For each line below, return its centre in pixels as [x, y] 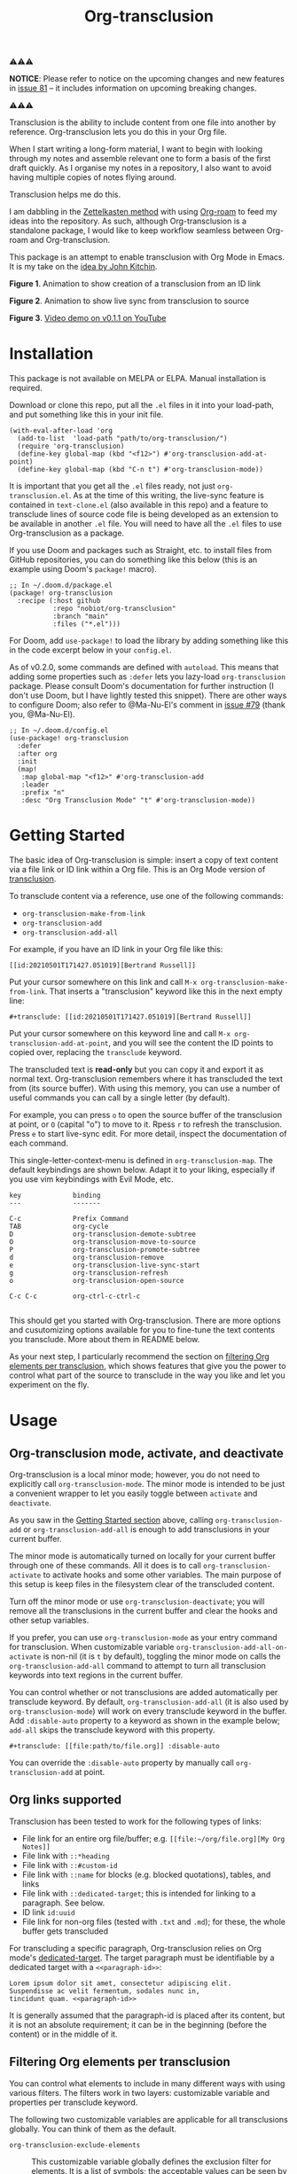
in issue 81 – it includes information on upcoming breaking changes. [133, 88]
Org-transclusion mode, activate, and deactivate [146, 1453]
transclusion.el [39, 497]
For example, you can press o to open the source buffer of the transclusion [145, 1115]
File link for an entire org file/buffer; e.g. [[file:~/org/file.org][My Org [153, 1838]
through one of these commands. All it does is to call [106, 1566]
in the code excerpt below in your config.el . [90, 650]
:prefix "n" [43, 793]
